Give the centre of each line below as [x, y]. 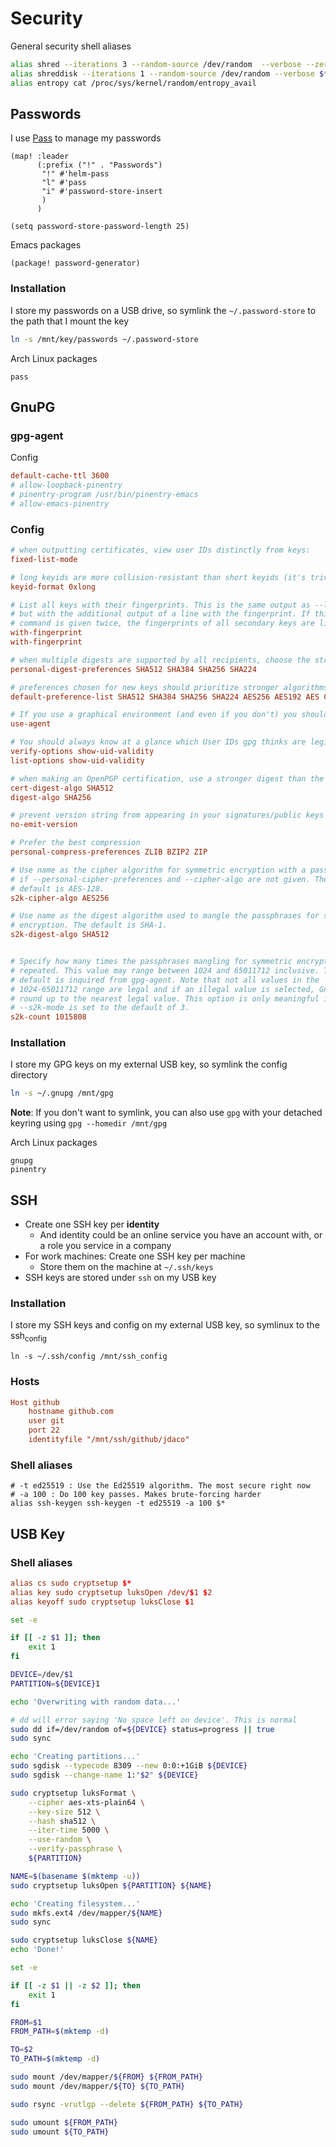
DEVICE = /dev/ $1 [42, 1675]
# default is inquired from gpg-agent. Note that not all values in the [165, 980]
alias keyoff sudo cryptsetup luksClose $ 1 [102, 1602]
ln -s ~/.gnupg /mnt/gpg [62, 1093]
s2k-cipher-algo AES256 [60, 898]
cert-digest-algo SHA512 [62, 788]
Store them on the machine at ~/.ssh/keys [126, 1267]
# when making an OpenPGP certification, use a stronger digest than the [167, 778]
